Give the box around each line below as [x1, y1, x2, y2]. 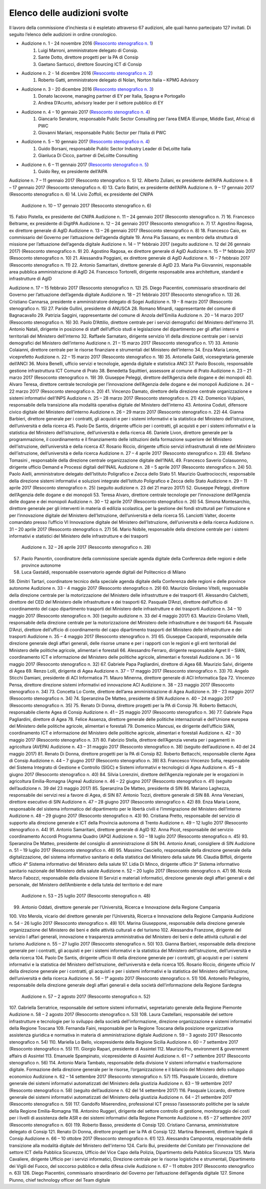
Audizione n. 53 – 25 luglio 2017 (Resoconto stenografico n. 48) [21, 893, 151, 899]
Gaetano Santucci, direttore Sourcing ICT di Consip [38, 61, 142, 67]
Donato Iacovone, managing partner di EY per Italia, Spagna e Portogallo [38, 93, 186, 99]
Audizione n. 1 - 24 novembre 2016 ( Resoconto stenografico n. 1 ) [21, 40, 153, 46]
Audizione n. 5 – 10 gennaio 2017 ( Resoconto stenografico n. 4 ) [21, 138, 150, 145]
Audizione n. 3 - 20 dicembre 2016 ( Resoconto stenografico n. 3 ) [21, 86, 154, 92]
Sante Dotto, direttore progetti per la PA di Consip [38, 54, 139, 60]
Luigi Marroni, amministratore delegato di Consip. [38, 47, 138, 53]
